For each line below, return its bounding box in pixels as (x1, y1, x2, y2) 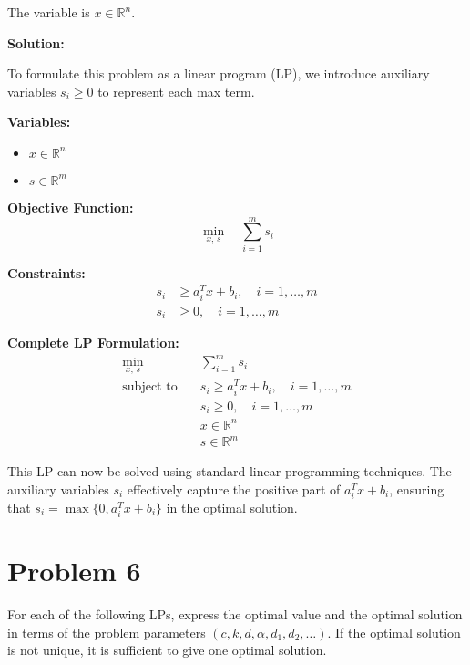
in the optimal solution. (166, 497, 298, 516)
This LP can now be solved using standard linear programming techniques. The (7, 462, 452, 481)
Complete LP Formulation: (7, 333, 179, 352)
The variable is (7, 3, 90, 21)
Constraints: (7, 263, 86, 282)
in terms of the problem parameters (7, 622, 206, 641)
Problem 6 (7, 552, 141, 589)
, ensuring (389, 479, 444, 498)
